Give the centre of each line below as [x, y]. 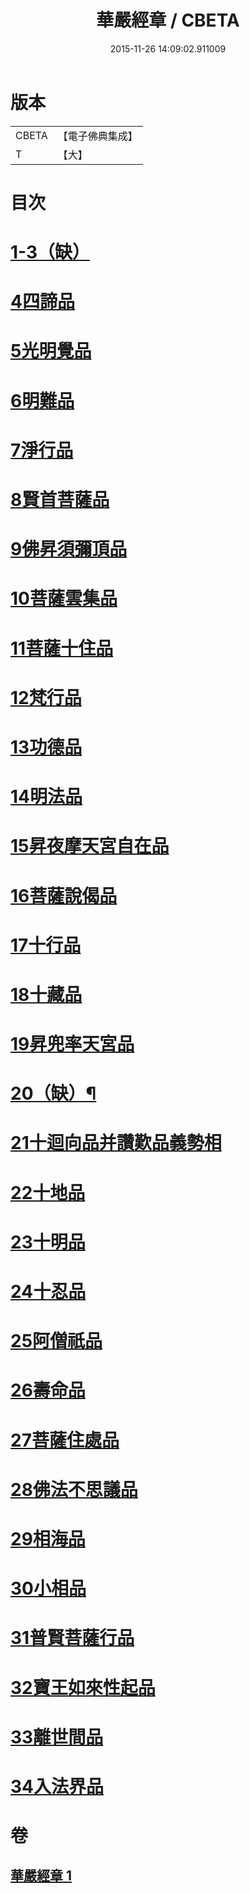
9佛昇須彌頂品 [69, 549]
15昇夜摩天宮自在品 [90, 846]
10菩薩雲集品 [64, 598]
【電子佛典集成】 [97, 136]
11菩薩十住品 [62, 648]
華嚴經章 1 [41, 1876]
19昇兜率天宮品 [72, 1044]
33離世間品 [57, 1737]
